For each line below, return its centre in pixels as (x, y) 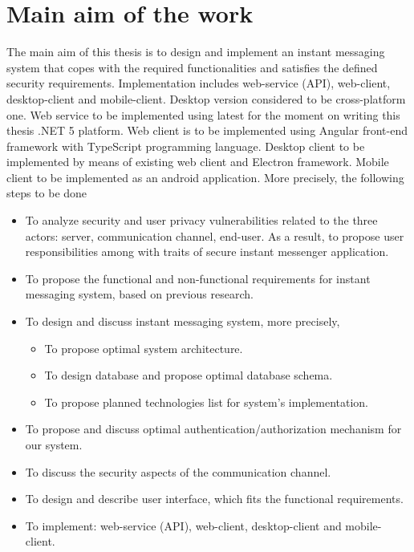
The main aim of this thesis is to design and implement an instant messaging (196, 52)
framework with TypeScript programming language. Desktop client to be (186, 146)
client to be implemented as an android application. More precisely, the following (205, 177)
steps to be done (47, 193)
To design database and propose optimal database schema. (189, 375)
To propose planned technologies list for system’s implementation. (207, 402)
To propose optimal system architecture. (144, 348)
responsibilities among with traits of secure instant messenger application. (207, 252)
